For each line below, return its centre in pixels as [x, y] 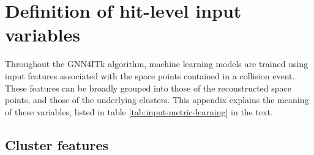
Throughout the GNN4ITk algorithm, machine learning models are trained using [157, 64]
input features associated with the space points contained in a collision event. [150, 75]
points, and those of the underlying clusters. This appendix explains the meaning [157, 100]
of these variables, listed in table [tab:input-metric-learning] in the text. [139, 111]
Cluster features [57, 144]
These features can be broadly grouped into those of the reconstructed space [148, 88]
